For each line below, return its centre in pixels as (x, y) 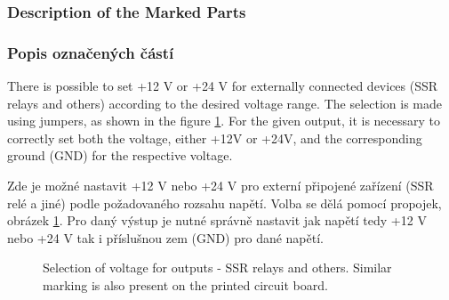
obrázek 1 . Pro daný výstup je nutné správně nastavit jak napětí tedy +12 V (217, 220)
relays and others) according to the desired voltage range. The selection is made (224, 103)
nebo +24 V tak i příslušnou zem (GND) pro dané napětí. (165, 237)
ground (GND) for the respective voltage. (120, 155)
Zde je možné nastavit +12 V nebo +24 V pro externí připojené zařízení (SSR (220, 186)
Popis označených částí (91, 52)
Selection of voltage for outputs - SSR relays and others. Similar (217, 268)
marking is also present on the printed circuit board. (185, 285)
